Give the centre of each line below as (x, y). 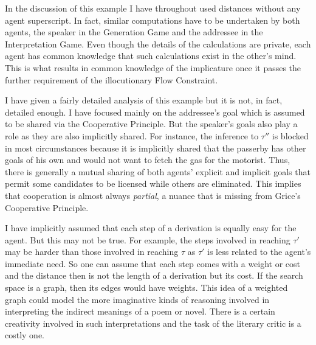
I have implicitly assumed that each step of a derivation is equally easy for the (151, 228)
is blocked (290, 135)
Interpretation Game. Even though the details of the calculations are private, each (158, 44)
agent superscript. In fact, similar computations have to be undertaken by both (153, 20)
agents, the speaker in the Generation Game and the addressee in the (134, 32)
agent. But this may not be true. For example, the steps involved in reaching (148, 239)
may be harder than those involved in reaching (92, 252)
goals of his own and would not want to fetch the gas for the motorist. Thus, (148, 160)
